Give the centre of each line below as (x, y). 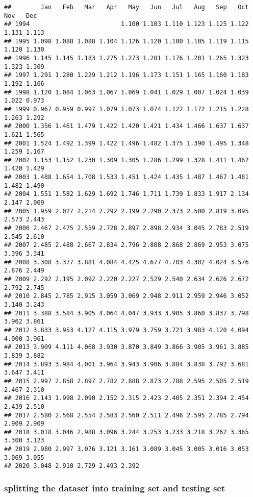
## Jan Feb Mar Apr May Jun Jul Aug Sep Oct (127, 7)
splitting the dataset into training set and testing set (115, 488)
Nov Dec (21, 16)
